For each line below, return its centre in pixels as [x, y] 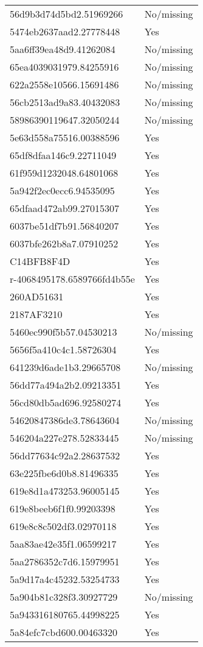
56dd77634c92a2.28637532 [65, 455]
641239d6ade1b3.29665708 [65, 367]
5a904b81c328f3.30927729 [64, 597]
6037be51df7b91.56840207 [64, 226]
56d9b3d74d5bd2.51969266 [67, 14]
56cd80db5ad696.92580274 [66, 402]
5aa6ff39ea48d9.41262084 [63, 49]
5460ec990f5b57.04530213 [64, 332]
